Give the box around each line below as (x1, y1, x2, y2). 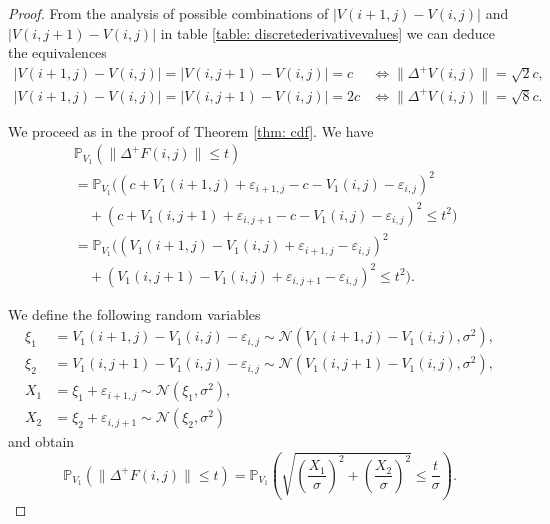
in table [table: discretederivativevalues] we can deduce (160, 22, 495, 43)
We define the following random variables (8, 303, 261, 324)
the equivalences (8, 42, 107, 63)
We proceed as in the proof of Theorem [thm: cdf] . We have (8, 120, 374, 141)
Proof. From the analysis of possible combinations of (8, 3, 329, 23)
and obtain (8, 431, 75, 452)
